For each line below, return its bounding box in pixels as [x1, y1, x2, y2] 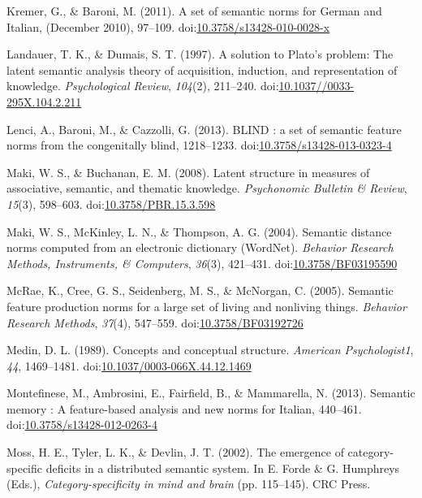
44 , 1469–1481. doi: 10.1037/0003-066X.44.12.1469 [6, 357, 252, 374]
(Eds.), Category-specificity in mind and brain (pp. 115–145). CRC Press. [6, 475, 371, 492]
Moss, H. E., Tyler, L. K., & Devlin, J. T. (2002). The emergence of [6, 444, 344, 461]
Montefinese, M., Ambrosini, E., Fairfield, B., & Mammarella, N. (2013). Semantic [6, 384, 416, 401]
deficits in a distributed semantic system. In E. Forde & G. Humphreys [45, 459, 400, 476]
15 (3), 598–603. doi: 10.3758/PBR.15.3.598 [6, 195, 216, 212]
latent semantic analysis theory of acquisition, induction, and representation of [6, 61, 398, 78]
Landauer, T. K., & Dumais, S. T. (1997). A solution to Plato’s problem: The [6, 45, 394, 63]
